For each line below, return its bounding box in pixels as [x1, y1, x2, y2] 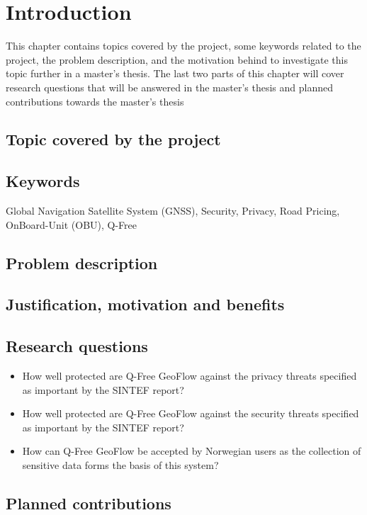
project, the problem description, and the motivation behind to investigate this [6, 52, 348, 67]
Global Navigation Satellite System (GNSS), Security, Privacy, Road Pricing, [6, 203, 340, 218]
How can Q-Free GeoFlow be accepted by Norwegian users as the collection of [22, 443, 361, 458]
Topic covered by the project [6, 128, 221, 150]
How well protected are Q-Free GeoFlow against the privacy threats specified [22, 368, 357, 383]
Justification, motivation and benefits [6, 293, 285, 315]
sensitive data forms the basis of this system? [22, 458, 219, 472]
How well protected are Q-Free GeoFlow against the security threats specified [22, 406, 359, 421]
